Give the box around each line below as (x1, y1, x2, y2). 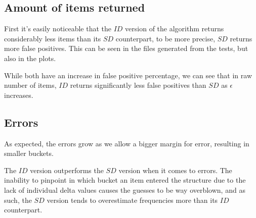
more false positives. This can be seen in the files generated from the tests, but (4, 43, 248, 53)
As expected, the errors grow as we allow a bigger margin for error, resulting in (4, 138, 249, 148)
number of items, (4, 80, 57, 90)
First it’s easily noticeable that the (4, 23, 112, 34)
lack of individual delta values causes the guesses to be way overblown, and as (4, 184, 245, 195)
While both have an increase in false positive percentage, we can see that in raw (4, 70, 252, 80)
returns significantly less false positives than (70, 80, 206, 90)
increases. (4, 89, 33, 100)
